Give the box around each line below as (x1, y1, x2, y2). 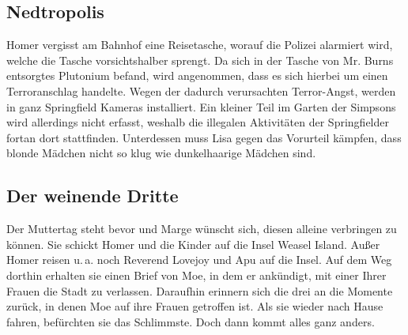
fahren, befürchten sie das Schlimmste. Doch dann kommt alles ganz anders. (6, 313, 375, 329)
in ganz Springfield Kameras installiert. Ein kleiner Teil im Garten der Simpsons (6, 98, 396, 115)
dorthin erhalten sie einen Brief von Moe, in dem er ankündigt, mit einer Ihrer (6, 266, 387, 283)
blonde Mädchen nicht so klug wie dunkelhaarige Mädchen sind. (6, 145, 316, 161)
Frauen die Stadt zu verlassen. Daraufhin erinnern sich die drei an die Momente (6, 282, 393, 299)
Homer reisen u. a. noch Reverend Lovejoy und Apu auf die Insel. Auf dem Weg (6, 251, 392, 268)
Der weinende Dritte (6, 183, 179, 208)
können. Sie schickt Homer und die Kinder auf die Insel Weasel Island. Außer (6, 235, 380, 252)
